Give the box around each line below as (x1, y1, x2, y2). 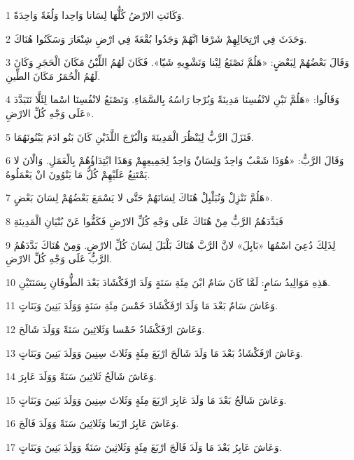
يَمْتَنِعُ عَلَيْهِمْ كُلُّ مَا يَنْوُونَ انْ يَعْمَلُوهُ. (6, 166, 150, 181)
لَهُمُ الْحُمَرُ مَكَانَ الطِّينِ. (6, 68, 101, 83)
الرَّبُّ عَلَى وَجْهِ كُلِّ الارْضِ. (6, 251, 113, 266)
